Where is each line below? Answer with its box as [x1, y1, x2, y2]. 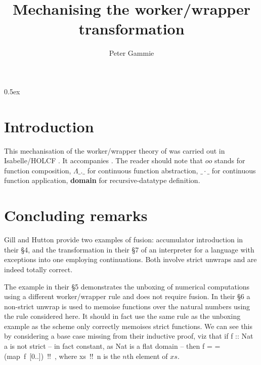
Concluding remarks [4, 205, 148, 226]
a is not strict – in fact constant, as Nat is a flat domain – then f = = [4, 341, 221, 351]
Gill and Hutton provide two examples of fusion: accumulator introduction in [4, 234, 243, 245]
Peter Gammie [109, 48, 154, 58]
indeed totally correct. [4, 264, 73, 274]
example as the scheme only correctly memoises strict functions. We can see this [4, 320, 253, 331]
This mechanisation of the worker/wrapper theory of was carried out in [4, 145, 225, 156]
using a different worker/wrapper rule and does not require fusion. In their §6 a [4, 291, 250, 302]
